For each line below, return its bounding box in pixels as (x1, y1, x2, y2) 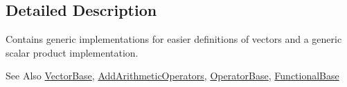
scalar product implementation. (6, 45, 139, 59)
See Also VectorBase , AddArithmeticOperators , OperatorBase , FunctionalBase (6, 68, 339, 83)
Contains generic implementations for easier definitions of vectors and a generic (6, 32, 342, 46)
